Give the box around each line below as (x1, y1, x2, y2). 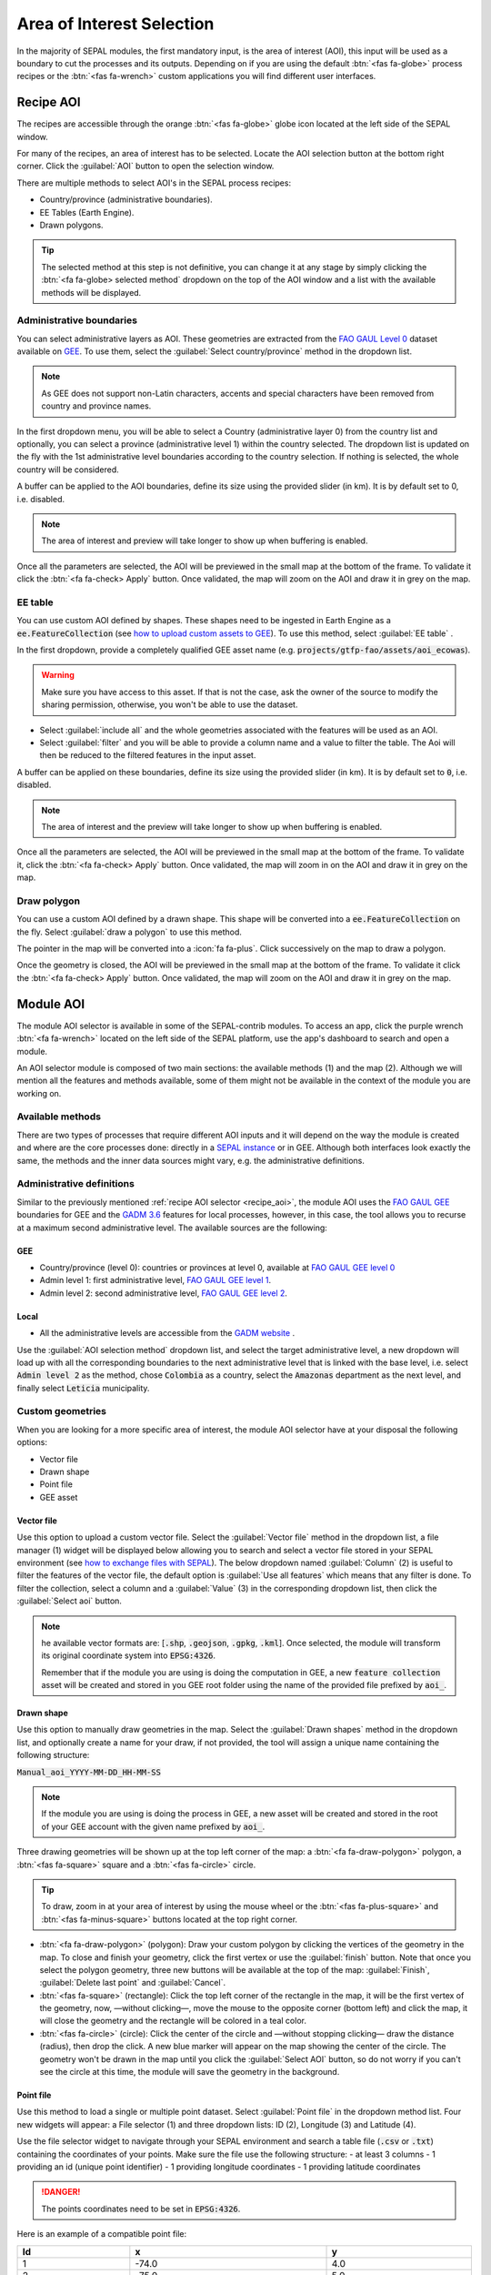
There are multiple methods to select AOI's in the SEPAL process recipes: (16, 177, 291, 188)
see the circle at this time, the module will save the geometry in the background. (39, 2067, 340, 2078)
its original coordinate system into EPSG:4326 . (41, 1650, 216, 1661)
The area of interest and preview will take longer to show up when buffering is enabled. (41, 535, 368, 546)
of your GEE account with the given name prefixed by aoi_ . (41, 1821, 266, 1832)
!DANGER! (41, 2187, 81, 2198)
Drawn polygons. (39, 219, 104, 230)
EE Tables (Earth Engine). (39, 207, 135, 217)
